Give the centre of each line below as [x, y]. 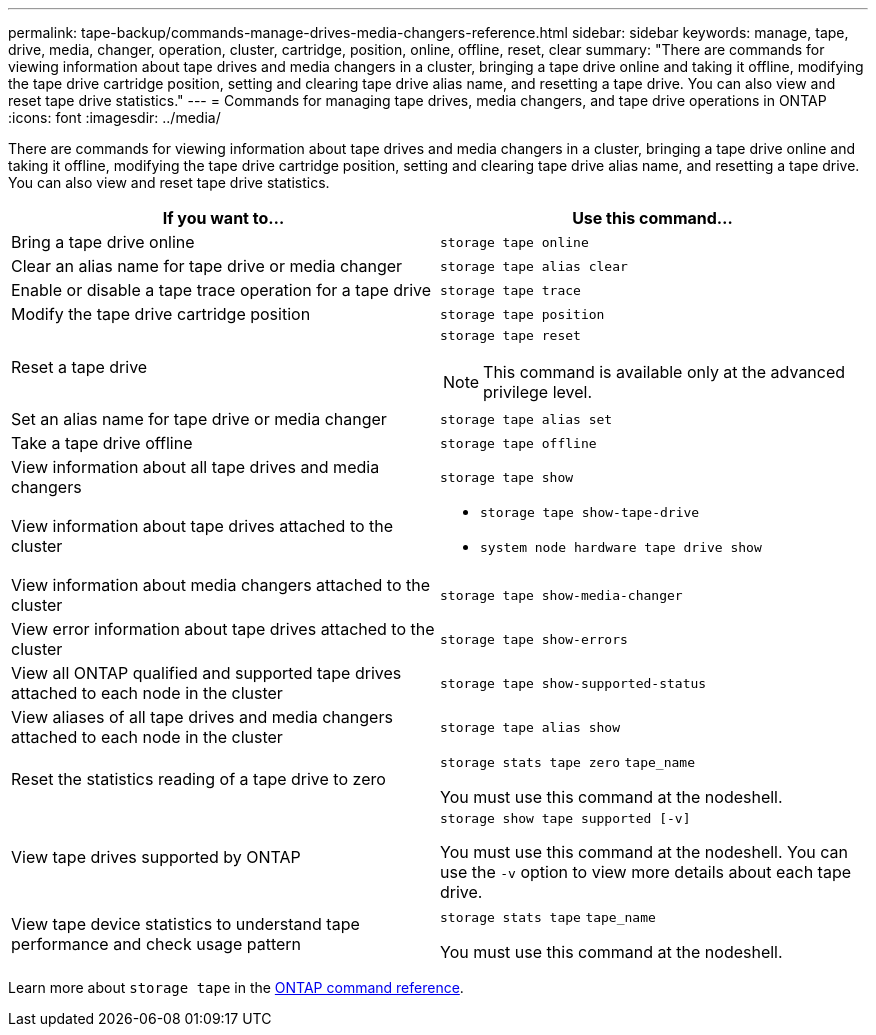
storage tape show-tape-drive [590, 512]
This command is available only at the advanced [664, 372]
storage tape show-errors [534, 639]
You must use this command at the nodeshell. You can [644, 852]
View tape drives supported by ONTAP [156, 856]
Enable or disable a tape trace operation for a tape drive [221, 290]
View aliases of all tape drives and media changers [202, 717]
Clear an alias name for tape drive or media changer [207, 266]
